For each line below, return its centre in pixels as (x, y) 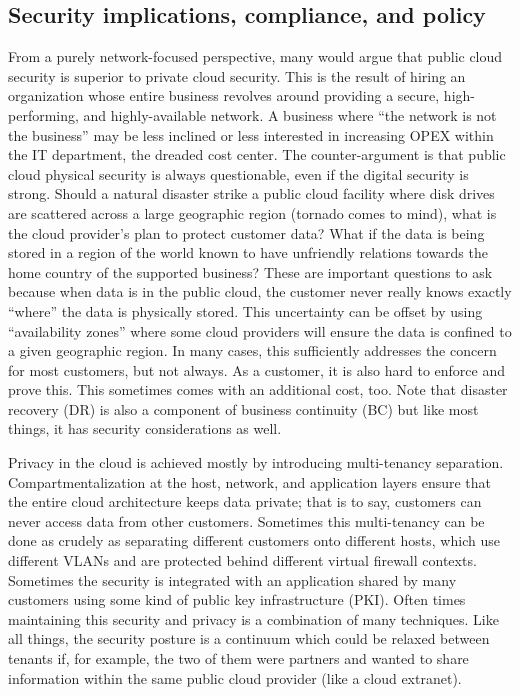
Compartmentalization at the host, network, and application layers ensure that (250, 481)
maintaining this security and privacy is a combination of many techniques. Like (253, 618)
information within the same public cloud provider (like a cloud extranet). (235, 677)
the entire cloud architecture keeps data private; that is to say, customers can (245, 501)
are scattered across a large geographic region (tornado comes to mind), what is (252, 212)
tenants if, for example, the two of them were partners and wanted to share (238, 658)
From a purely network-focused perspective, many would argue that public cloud (255, 56)
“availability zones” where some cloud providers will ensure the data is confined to (260, 330)
